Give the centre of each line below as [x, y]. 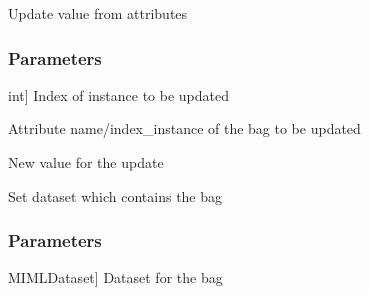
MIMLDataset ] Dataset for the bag [115, 277]
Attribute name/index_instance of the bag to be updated [184, 128]
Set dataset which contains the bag [115, 195]
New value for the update [86, 162]
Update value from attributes [98, 13]
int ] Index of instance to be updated [119, 94]
